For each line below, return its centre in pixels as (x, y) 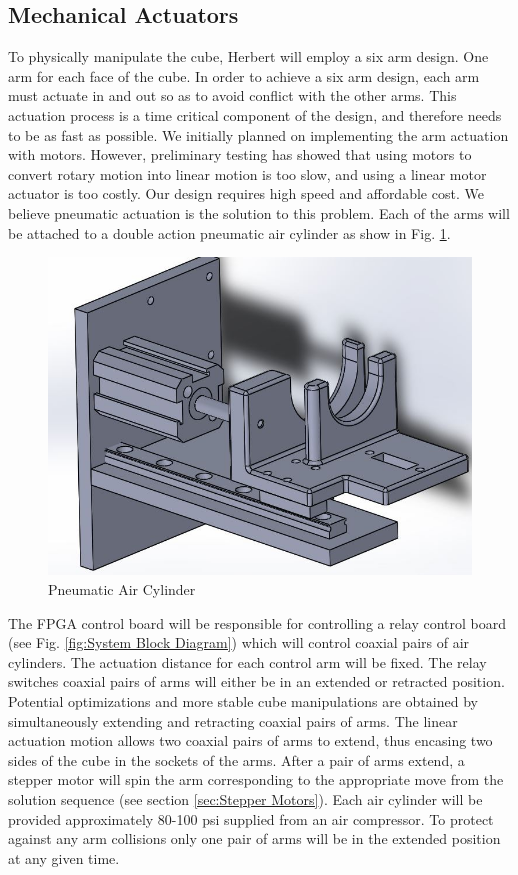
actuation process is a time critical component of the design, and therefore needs (255, 114)
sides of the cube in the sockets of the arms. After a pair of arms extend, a (236, 759)
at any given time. (64, 857)
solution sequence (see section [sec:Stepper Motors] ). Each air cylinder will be (245, 798)
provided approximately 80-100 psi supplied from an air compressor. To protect (251, 818)
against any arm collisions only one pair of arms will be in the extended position (254, 838)
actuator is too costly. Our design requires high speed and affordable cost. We (246, 193)
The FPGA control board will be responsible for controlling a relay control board (257, 622)
